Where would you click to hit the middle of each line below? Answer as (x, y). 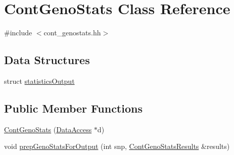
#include (18, 33)
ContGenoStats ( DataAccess (48, 129)
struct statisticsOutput (39, 81)
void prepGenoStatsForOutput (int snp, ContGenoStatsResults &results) (117, 146)
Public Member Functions (73, 108)
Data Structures (47, 60)
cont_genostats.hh (72, 33)
